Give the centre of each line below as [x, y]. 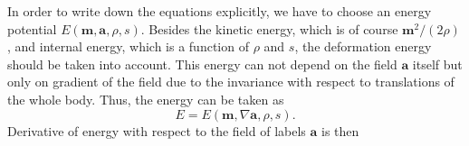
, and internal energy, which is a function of [128, 46]
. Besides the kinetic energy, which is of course [269, 28]
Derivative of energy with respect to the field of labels [157, 130]
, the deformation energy [363, 46]
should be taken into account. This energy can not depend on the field [202, 64]
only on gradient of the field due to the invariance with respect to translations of [231, 82]
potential [32, 28]
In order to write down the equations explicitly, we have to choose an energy [220, 11]
